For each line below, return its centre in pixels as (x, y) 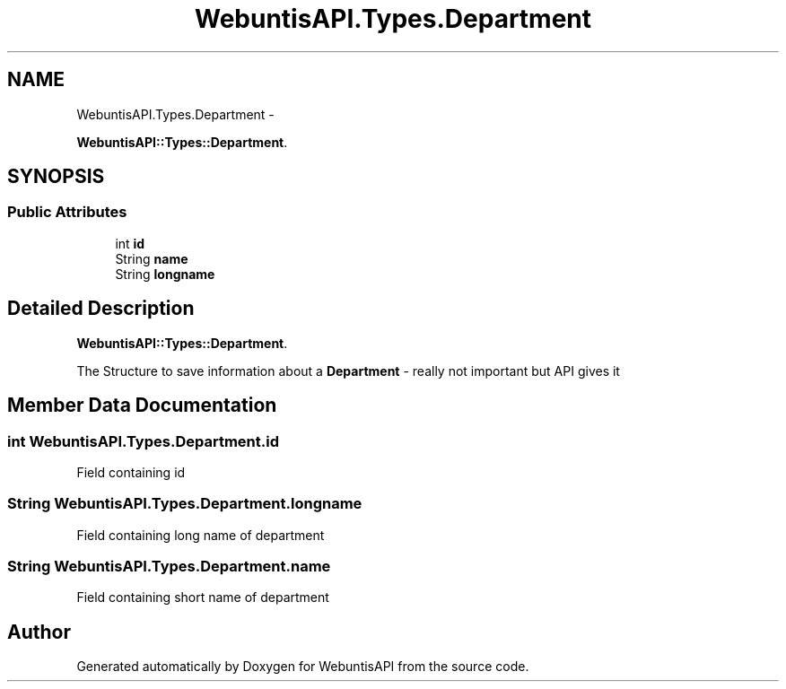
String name (152, 258)
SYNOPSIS (56, 177)
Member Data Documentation (142, 406)
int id (130, 243)
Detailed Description (101, 309)
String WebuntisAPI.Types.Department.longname (185, 504)
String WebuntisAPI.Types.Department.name (169, 566)
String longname (165, 274)
